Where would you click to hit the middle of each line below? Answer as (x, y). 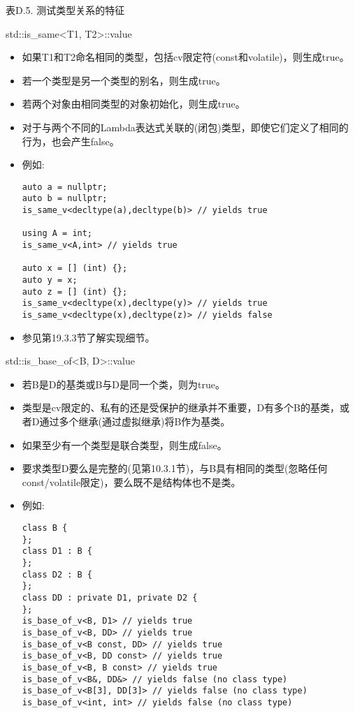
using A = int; (57, 234)
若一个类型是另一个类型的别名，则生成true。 (124, 80)
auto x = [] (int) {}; (75, 269)
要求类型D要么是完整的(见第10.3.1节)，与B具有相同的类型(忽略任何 (175, 468)
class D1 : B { (57, 551)
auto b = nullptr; (65, 199)
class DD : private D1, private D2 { (110, 597)
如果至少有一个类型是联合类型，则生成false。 (124, 444)
